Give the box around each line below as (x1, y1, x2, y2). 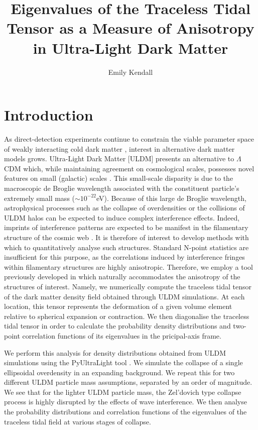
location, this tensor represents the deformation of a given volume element (4, 301, 232, 311)
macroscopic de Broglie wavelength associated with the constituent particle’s (4, 183, 239, 193)
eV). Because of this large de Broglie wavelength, (96, 192, 246, 203)
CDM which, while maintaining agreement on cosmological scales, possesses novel (4, 163, 254, 173)
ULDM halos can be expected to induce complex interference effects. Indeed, (4, 212, 240, 223)
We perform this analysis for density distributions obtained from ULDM (4, 347, 226, 358)
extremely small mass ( (4, 192, 75, 203)
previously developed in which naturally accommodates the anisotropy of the (4, 271, 240, 282)
